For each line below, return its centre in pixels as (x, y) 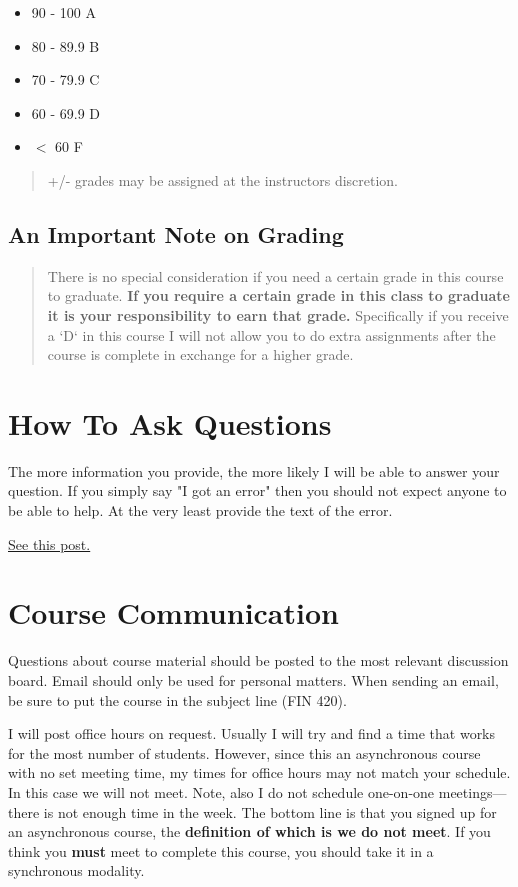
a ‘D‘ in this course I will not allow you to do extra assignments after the (271, 334)
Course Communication (173, 612)
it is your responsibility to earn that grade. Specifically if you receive (278, 314)
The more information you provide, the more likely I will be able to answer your (254, 470)
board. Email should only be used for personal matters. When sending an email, (253, 679)
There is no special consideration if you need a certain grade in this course (275, 275)
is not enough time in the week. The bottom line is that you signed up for (270, 811)
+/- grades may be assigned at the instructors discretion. (223, 179)
